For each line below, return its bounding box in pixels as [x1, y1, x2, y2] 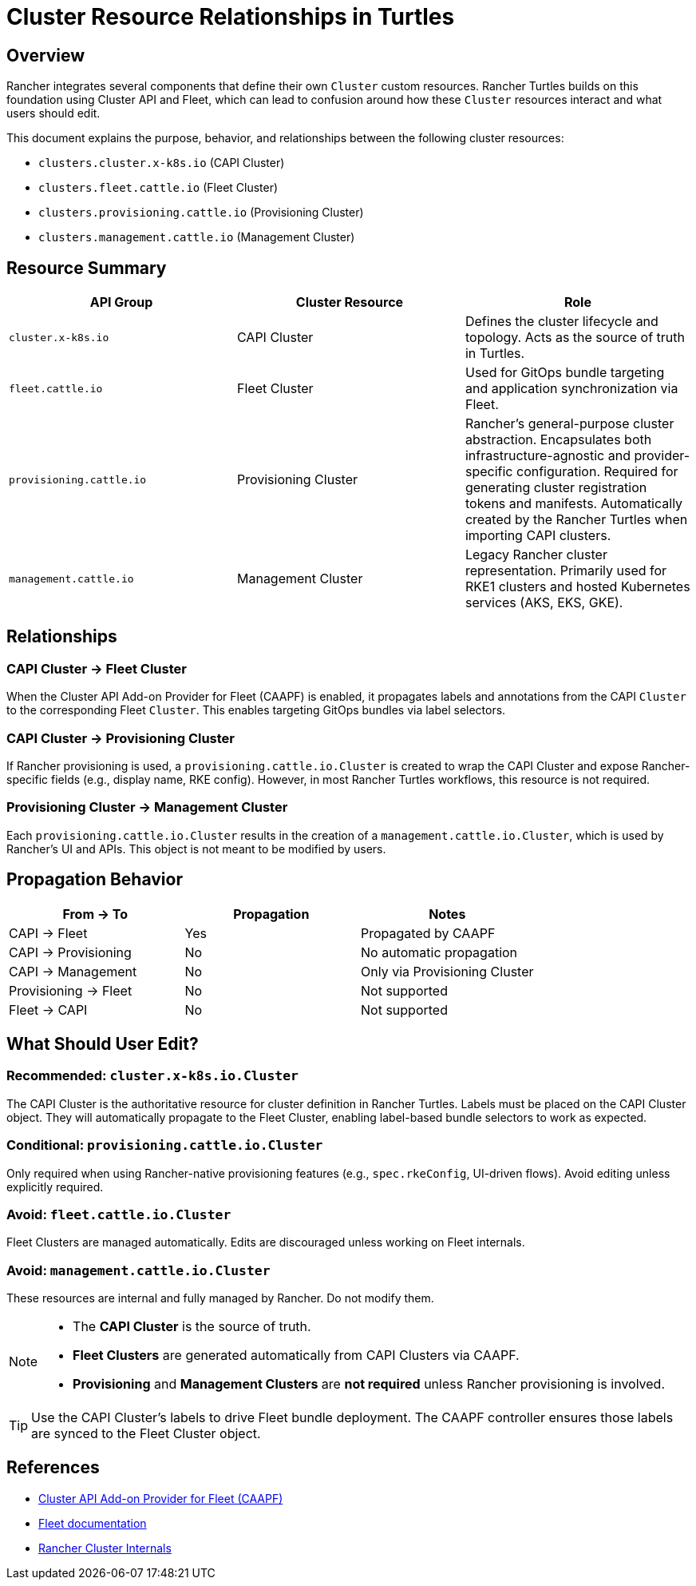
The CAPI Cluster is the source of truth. [73, 1318, 311, 1335]
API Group [89, 294, 153, 311]
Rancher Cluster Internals [38, 1540, 172, 1555]
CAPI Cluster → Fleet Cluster [6, 660, 187, 677]
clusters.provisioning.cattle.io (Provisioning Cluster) [38, 205, 364, 220]
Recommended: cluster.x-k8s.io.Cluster [6, 1067, 299, 1084]
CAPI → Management [9, 963, 137, 980]
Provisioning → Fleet [9, 982, 132, 999]
